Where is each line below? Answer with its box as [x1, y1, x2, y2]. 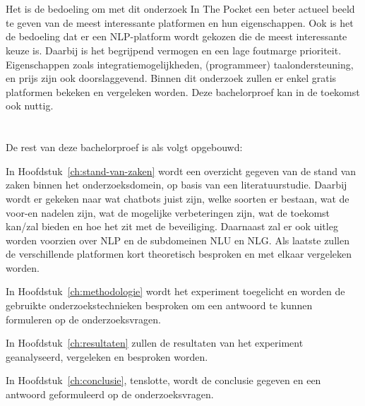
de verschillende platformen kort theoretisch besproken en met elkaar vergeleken [6, 246, 352, 261]
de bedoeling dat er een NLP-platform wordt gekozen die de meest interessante [6, 29, 347, 44]
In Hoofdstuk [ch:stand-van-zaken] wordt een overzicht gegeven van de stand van [6, 163, 357, 178]
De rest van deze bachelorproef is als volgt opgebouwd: [6, 140, 243, 155]
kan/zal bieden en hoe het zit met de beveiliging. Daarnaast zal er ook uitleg [6, 219, 338, 234]
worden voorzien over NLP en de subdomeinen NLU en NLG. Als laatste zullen [6, 232, 349, 247]
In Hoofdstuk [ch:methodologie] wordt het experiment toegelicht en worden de [6, 284, 345, 299]
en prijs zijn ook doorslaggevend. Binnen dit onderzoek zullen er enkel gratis [6, 71, 337, 85]
